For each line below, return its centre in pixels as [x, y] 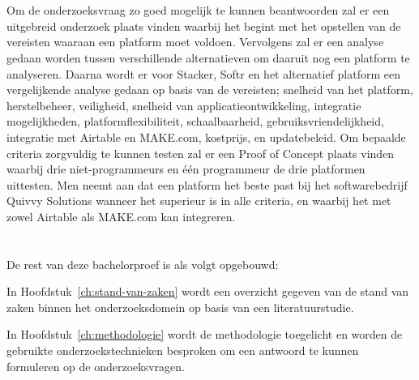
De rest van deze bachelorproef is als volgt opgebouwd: [143, 264]
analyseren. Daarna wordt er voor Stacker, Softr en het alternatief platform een [203, 73]
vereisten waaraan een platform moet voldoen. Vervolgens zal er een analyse [195, 42]
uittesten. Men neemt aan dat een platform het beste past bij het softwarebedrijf [207, 184]
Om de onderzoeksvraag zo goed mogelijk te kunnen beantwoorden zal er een [198, 10]
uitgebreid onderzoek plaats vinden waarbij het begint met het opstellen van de [204, 26]
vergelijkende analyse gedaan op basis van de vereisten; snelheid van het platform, [210, 90]
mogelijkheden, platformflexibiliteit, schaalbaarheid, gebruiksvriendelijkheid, [195, 121]
